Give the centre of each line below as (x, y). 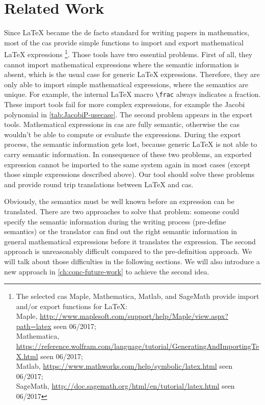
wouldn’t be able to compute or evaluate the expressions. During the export (123, 134)
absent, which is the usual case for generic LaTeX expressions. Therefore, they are (132, 74)
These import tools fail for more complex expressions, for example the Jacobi (125, 104)
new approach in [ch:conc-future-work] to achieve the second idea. (107, 271)
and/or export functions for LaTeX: (72, 306)
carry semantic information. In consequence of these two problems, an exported (128, 154)
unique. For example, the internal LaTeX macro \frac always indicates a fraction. (132, 94)
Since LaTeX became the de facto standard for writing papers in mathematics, (127, 32)
